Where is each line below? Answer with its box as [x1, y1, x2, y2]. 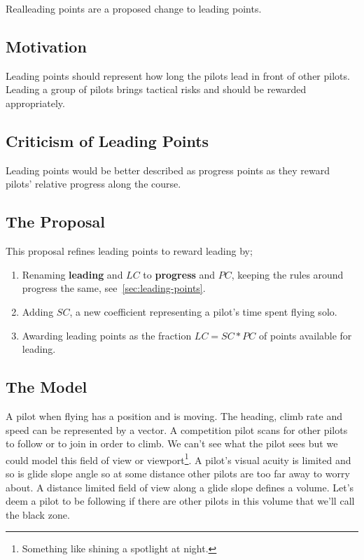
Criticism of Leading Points [6, 129, 209, 151]
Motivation [6, 35, 87, 57]
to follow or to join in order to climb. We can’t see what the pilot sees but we [6, 436, 338, 451]
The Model [6, 376, 87, 398]
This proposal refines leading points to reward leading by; [6, 244, 253, 258]
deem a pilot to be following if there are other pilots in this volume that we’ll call [6, 493, 355, 508]
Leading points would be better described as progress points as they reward [6, 162, 330, 177]
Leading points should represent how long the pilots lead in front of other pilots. [6, 68, 350, 83]
